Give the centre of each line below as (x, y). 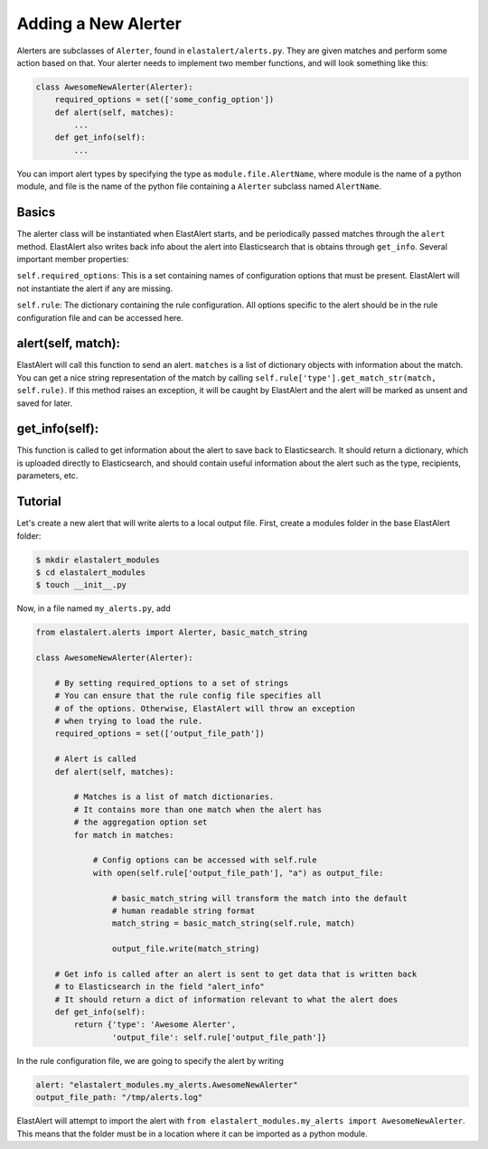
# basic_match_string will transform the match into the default (260, 898)
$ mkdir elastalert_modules (98, 560)
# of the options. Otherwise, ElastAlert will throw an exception (205, 708)
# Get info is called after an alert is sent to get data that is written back (236, 974)
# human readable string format (183, 910)
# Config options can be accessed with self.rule (205, 860)
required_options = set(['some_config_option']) (164, 100)
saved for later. (44, 403)
